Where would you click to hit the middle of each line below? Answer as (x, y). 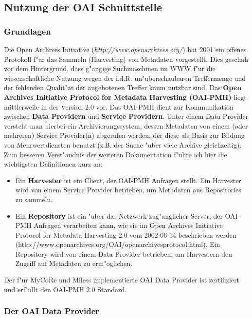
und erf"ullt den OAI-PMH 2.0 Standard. (65, 289)
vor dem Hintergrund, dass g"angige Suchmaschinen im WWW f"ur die (110, 68)
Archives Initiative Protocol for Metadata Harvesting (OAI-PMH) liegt (125, 97)
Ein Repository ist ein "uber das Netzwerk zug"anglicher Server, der (119, 215)
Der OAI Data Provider (52, 311)
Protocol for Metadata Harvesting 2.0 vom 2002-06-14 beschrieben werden (126, 234)
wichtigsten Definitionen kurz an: (53, 164)
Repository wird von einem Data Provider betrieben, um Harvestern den (124, 253)
